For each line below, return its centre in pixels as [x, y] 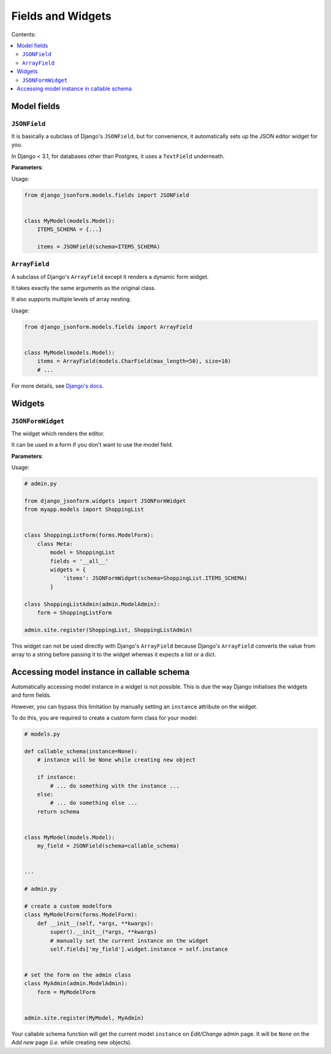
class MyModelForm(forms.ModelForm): [81, 915]
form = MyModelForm [67, 992]
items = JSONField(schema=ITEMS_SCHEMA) [99, 246]
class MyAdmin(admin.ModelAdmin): [76, 984]
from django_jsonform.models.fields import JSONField [107, 195]
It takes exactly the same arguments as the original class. [84, 288]
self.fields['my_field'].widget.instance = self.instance [139, 949]
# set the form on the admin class [78, 975]
